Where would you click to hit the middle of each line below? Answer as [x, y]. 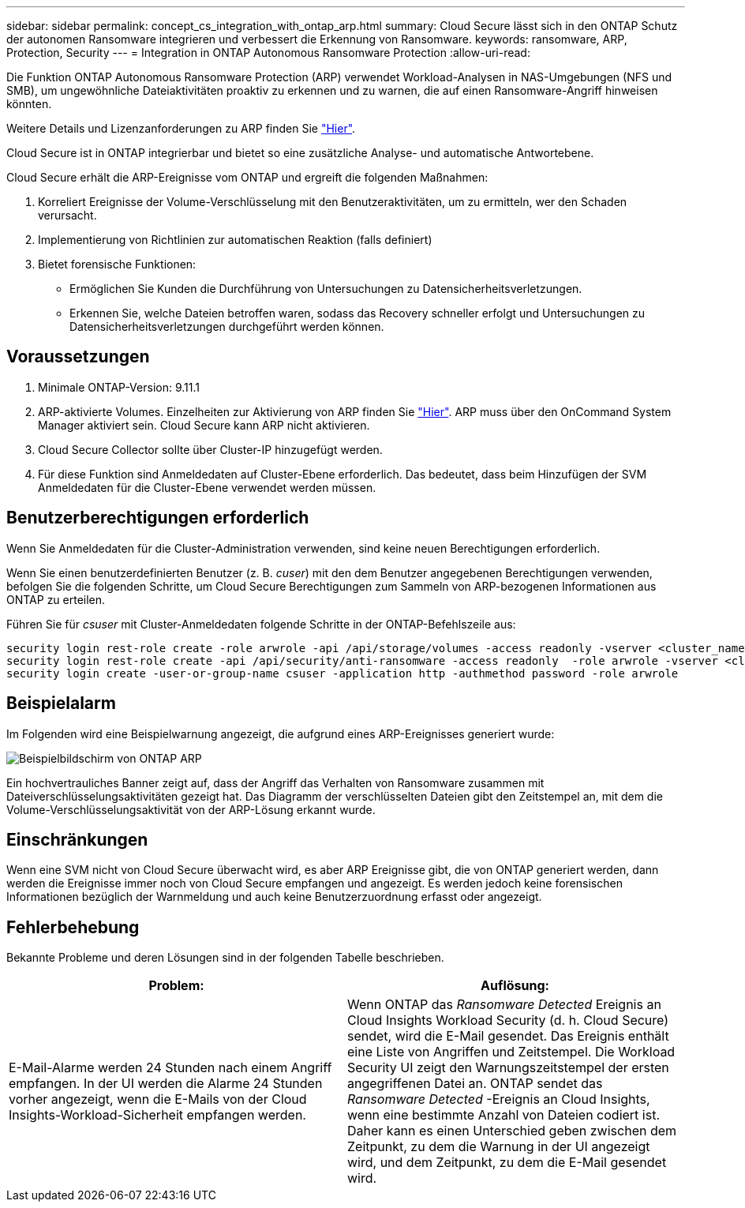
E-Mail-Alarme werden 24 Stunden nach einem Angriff [170, 1068]
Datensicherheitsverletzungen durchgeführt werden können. [227, 326]
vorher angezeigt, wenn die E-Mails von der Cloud [158, 1099]
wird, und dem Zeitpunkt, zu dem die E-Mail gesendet [507, 1163]
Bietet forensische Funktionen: [117, 264]
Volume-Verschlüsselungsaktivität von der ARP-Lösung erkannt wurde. [191, 809]
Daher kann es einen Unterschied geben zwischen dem [512, 1131]
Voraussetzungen [78, 357]
